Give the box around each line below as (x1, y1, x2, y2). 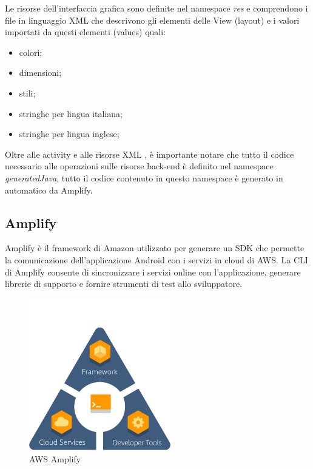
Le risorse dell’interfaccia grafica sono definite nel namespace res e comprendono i (5, 2, 308, 14)
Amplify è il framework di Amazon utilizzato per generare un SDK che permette (5, 241, 305, 254)
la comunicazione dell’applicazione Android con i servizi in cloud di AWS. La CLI (5, 253, 308, 266)
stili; (19, 86, 36, 99)
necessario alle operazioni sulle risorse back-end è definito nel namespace (5, 160, 274, 172)
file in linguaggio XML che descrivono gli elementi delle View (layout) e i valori (5, 13, 300, 26)
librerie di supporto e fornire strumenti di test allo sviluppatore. (5, 277, 243, 290)
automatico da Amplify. (5, 183, 93, 196)
